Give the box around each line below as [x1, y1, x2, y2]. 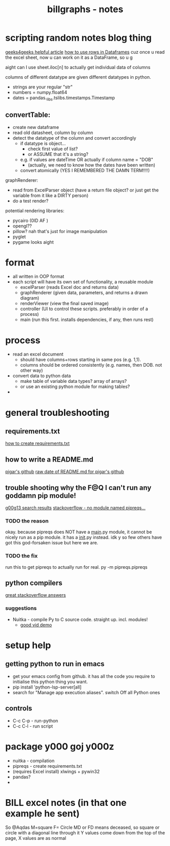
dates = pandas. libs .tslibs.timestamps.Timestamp [12, 94, 115, 102]
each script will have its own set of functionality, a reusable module [12, 279, 153, 285]
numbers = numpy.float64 [12, 89, 67, 95]
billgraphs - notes [47, 4, 123, 15]
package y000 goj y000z [5, 740, 114, 752]
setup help [5, 639, 51, 651]
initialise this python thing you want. [12, 678, 88, 685]
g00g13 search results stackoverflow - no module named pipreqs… [5, 505, 146, 511]
